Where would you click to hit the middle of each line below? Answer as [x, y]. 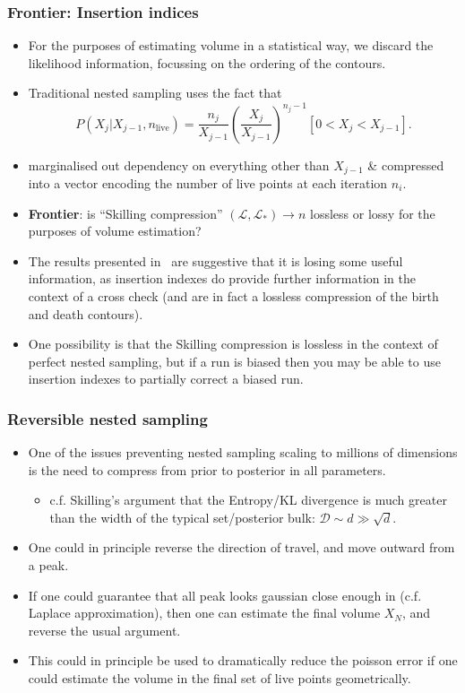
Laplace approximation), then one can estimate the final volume [204, 613]
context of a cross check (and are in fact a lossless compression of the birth [233, 295]
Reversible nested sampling [108, 418]
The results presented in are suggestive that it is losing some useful [215, 260]
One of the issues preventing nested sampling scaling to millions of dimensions [243, 452]
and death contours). [86, 313]
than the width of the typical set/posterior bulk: [182, 517]
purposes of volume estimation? [115, 231]
